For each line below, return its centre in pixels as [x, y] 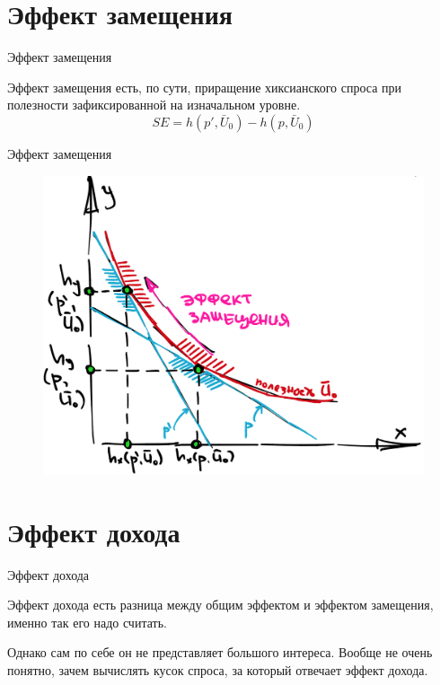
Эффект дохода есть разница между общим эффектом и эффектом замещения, [220, 605]
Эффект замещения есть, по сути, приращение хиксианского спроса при [205, 87]
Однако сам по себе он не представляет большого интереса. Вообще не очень [220, 652]
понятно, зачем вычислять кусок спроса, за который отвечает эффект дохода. [218, 669]
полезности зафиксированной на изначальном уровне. [154, 105]
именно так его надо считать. [87, 622]
